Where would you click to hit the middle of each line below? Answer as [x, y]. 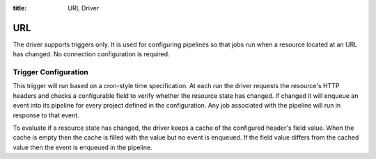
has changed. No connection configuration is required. [91, 54]
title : [20, 8]
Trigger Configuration [50, 72]
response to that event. [46, 115]
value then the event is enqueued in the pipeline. [83, 147]
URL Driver [84, 8]
